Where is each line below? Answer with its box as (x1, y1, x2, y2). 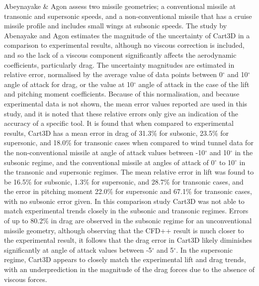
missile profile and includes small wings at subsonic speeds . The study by (4, 20, 227, 31)
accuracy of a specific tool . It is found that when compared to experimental (4, 118, 234, 128)
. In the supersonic (176, 244, 233, 255)
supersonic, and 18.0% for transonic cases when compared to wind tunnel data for (4, 137, 254, 148)
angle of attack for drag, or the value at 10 (4, 79, 134, 89)
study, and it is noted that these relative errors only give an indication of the (4, 108, 239, 118)
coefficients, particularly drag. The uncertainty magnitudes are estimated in (4, 59, 235, 70)
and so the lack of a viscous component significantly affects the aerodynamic (4, 49, 237, 60)
